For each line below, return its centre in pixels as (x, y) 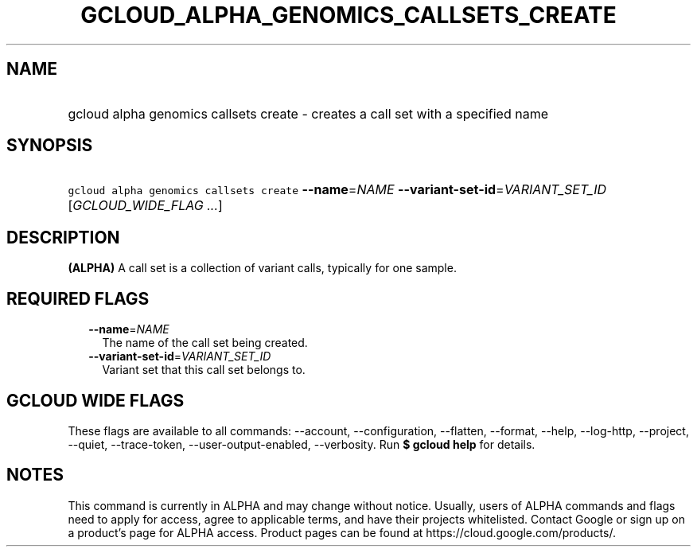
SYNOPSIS (50, 146)
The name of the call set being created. (205, 343)
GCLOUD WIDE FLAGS (95, 400)
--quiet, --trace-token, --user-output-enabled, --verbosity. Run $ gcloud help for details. (302, 444)
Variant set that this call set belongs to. (204, 370)
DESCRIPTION (63, 237)
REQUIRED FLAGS (78, 298)
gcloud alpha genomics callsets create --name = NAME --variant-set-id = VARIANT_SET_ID (337, 190)
